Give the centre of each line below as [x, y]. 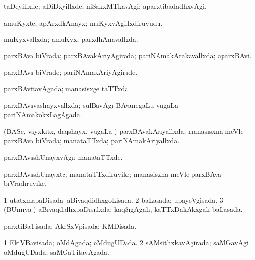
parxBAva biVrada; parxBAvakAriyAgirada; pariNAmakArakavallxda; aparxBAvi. [128, 55]
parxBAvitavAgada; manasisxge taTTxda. [67, 88]
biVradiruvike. [25, 183]
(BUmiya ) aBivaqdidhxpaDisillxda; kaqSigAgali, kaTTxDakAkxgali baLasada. [123, 209]
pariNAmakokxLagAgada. [43, 115]
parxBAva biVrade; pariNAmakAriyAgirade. [71, 72]
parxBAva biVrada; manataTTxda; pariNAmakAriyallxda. [92, 141]
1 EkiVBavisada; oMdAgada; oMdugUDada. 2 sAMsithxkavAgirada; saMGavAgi [126, 242]
